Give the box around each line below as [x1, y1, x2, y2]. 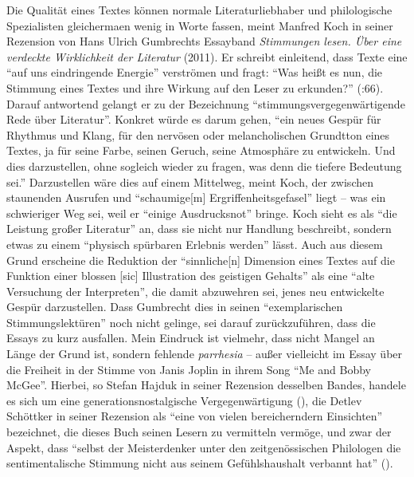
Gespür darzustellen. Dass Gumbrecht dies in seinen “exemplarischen [6, 298, 343, 315]
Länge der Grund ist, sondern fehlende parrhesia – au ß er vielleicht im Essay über [6, 345, 403, 362]
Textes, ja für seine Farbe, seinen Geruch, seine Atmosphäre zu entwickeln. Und [6, 142, 396, 159]
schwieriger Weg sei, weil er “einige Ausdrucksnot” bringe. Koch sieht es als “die [6, 204, 397, 221]
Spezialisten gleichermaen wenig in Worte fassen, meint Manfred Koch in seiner [6, 17, 393, 34]
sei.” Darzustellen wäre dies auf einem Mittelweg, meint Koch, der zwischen [6, 173, 373, 190]
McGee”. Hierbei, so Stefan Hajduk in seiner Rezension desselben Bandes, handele [6, 376, 406, 393]
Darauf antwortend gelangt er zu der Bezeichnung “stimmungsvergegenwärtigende [6, 95, 405, 112]
